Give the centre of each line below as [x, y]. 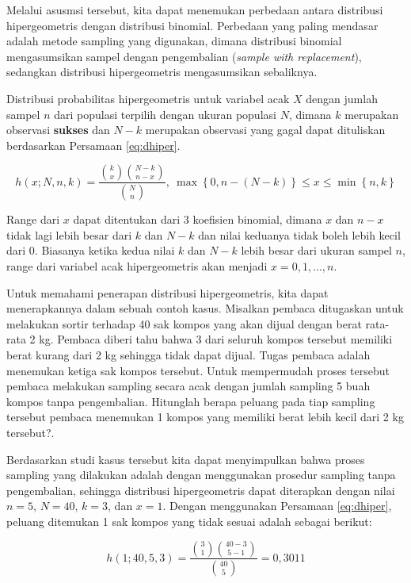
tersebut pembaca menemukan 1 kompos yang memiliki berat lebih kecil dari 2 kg [205, 417]
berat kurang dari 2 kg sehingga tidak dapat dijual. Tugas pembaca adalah [188, 354]
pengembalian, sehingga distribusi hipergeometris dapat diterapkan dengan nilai [201, 490]
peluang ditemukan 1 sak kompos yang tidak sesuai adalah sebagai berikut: [189, 521]
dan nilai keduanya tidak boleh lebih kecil [299, 234]
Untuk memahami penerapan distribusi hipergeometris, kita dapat [167, 292]
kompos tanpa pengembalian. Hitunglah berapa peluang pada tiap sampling [191, 401]
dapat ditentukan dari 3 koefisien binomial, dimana [198, 219]
